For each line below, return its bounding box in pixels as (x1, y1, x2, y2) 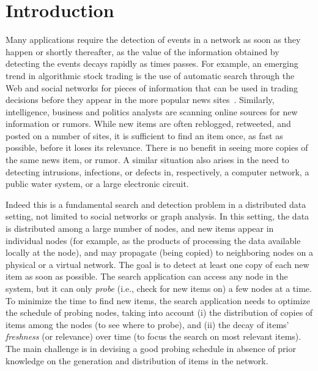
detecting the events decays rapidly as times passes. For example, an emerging (6, 57, 298, 70)
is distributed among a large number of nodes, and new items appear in (6, 222, 274, 235)
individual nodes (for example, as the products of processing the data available (6, 234, 301, 247)
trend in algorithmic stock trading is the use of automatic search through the (6, 69, 295, 82)
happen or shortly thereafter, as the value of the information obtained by (6, 45, 279, 58)
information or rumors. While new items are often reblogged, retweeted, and (6, 117, 291, 130)
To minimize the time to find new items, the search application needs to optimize (6, 294, 310, 307)
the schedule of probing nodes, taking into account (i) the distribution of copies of (6, 306, 313, 319)
